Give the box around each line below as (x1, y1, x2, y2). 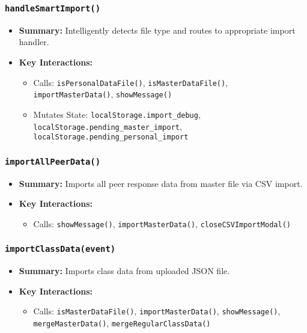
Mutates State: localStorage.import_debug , (33, 108, 201, 120)
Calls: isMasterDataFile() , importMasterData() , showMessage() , (33, 305, 281, 317)
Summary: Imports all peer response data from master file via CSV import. (19, 177, 303, 189)
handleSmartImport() (5, 3, 101, 13)
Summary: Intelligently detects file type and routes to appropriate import (19, 23, 296, 36)
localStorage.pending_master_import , (33, 120, 182, 132)
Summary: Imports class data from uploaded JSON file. (19, 264, 230, 277)
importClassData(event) (5, 244, 116, 254)
